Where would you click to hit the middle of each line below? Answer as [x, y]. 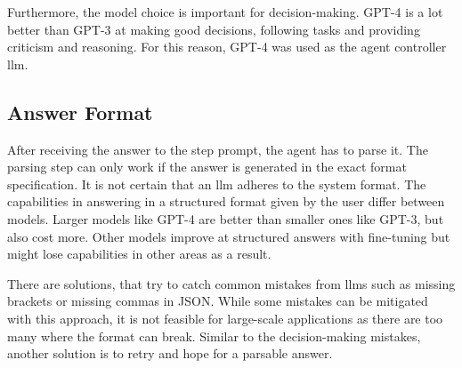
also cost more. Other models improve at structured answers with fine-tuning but [229, 236]
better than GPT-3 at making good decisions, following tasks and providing [214, 29]
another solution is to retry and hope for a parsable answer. [170, 353]
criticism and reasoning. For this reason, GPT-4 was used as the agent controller [227, 47]
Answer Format [80, 112]
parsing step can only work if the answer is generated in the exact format [207, 167]
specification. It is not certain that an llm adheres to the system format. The [217, 184]
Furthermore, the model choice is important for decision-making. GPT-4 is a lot [225, 12]
